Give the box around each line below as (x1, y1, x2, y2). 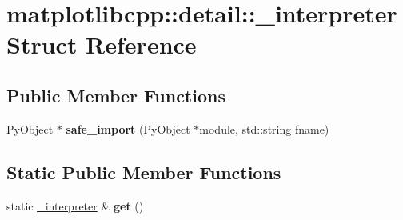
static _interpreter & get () (6, 197, 144, 214)
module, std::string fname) (199, 120, 329, 137)
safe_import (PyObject (66, 120, 190, 137)
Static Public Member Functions (6, 159, 281, 184)
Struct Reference (6, 28, 197, 61)
